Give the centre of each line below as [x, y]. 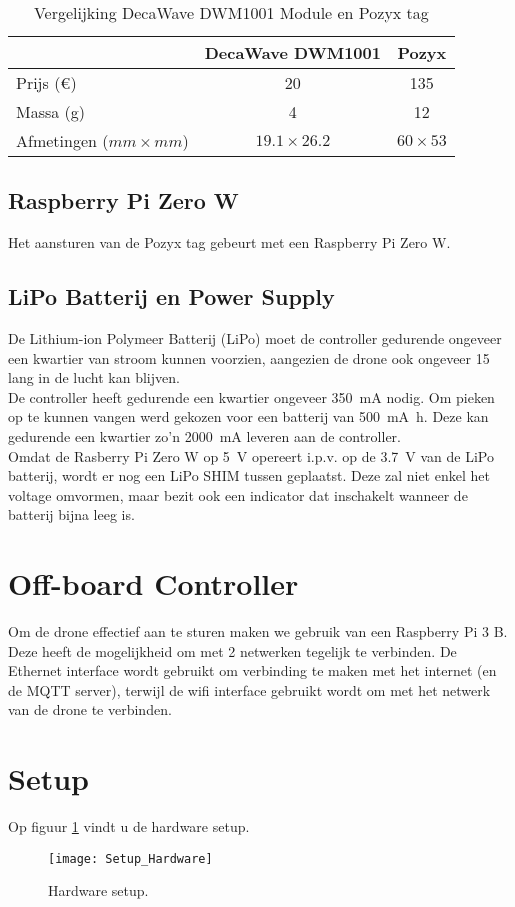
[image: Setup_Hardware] [130, 858]
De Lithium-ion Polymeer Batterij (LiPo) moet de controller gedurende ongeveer [255, 338]
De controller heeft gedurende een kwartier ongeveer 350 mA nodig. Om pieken [251, 396]
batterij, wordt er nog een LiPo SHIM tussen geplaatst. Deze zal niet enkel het [249, 475]
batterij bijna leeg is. [71, 514]
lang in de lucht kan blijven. [94, 377]
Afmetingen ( [62, 140]
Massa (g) [51, 111]
